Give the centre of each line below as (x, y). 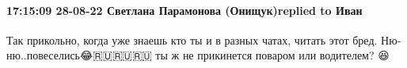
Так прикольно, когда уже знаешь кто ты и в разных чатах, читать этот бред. (192, 39)
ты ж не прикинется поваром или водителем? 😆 (272, 55)
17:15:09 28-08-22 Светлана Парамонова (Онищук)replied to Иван (184, 10)
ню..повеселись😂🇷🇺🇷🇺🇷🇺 (79, 55)
